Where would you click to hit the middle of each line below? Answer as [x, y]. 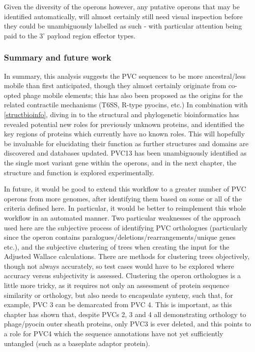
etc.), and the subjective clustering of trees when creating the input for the [117, 246]
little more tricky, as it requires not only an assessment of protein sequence [117, 285]
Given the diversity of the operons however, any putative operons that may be [122, 6]
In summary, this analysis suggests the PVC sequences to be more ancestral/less [125, 76]
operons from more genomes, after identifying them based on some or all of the [123, 198]
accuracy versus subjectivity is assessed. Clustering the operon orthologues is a [123, 275]
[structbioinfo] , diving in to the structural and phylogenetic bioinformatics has [122, 114]
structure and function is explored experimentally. [79, 172]
